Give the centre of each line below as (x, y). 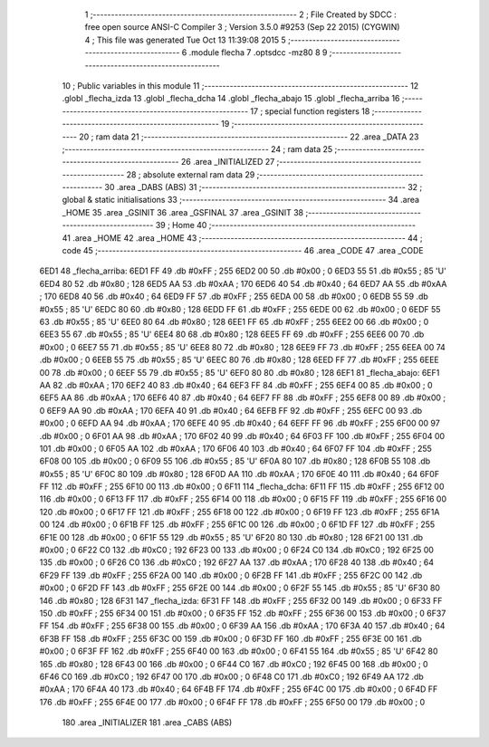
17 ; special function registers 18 (310, 111)
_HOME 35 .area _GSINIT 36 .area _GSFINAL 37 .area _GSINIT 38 (182, 212)
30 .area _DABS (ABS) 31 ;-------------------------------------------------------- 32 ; (264, 187)
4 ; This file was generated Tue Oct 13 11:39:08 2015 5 (186, 40)
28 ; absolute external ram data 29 (191, 174)
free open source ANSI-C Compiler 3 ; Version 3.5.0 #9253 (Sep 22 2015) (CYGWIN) (242, 27)
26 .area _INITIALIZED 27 (228, 162)
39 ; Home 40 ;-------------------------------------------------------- (286, 225)
